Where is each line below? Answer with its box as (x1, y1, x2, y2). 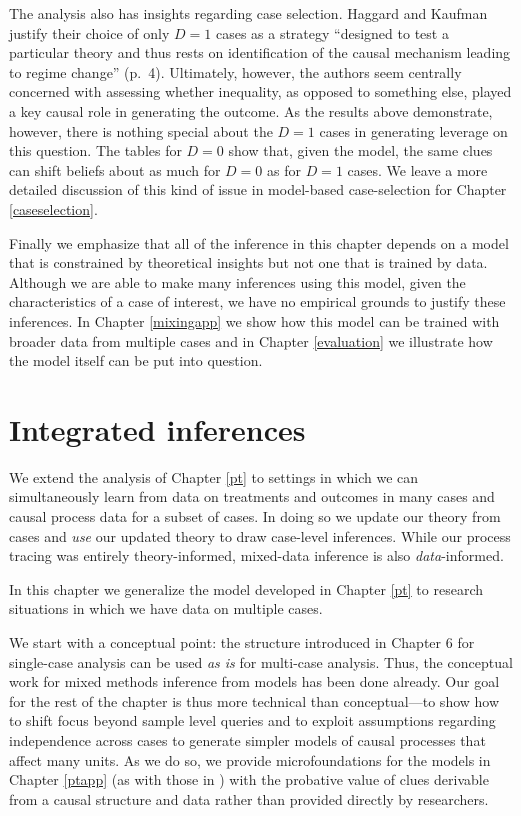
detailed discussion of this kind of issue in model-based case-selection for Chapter (9, 179, 507, 200)
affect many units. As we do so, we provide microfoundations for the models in (9, 749, 491, 770)
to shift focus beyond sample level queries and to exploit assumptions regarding (9, 710, 496, 731)
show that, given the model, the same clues (228, 140, 493, 161)
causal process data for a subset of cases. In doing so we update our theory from (9, 506, 501, 526)
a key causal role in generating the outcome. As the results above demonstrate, (9, 100, 493, 121)
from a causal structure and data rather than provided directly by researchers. (9, 788, 489, 809)
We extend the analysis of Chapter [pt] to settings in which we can (9, 466, 419, 487)
